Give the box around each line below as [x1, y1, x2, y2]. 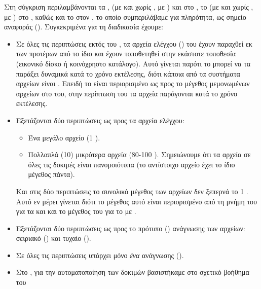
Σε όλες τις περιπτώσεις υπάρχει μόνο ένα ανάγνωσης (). [16, 249, 184, 260]
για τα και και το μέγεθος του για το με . [16, 206, 136, 216]
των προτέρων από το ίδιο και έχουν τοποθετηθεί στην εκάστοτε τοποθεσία [16, 48, 236, 59]
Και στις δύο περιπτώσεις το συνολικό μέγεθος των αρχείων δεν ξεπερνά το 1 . [16, 186, 248, 196]
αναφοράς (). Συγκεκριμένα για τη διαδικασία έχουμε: [4, 21, 163, 32]
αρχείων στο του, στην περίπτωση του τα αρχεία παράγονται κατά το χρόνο [16, 88, 238, 98]
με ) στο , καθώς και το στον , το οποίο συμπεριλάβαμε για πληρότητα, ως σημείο [4, 11, 246, 22]
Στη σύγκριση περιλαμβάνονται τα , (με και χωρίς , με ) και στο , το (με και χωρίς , [4, 2, 253, 12]
